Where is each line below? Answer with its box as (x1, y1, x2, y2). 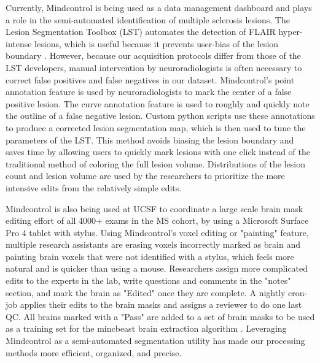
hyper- (278, 25, 303, 38)
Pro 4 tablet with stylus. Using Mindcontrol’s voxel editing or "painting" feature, (6, 226, 309, 239)
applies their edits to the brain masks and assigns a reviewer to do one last (20, 298, 302, 311)
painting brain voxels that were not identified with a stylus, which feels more (6, 250, 294, 262)
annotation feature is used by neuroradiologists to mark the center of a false (6, 85, 292, 98)
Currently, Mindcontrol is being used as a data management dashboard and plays (6, 1, 312, 13)
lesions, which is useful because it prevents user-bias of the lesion (34, 37, 279, 50)
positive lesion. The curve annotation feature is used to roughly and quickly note (6, 97, 310, 110)
